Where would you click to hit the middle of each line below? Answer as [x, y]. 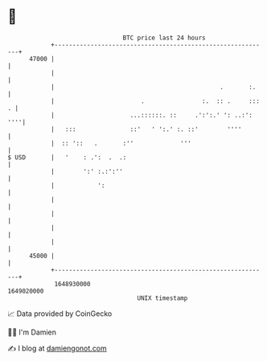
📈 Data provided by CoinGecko [60, 314]
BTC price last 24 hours [164, 38]
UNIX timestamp [162, 298]
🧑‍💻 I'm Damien [32, 332]
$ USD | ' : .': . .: [67, 157]
